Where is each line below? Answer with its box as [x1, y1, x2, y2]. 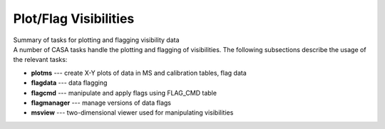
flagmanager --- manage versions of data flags [31, 98, 171, 107]
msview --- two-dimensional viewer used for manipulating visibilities [31, 108, 234, 117]
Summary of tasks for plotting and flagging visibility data [13, 36, 180, 44]
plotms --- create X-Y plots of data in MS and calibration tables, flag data [31, 68, 247, 77]
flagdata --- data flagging [31, 78, 108, 87]
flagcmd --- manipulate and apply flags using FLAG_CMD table [31, 88, 217, 97]
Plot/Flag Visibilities [13, 11, 135, 26]
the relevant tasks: [13, 56, 68, 64]
